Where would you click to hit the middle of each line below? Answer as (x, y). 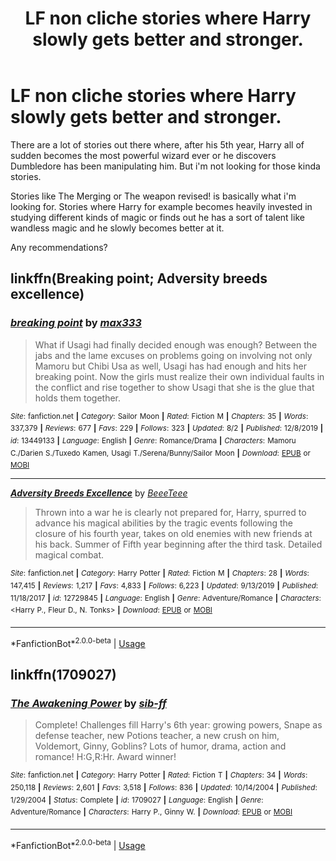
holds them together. (78, 398)
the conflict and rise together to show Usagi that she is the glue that (174, 387)
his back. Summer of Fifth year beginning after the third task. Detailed (178, 544)
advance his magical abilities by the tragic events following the (163, 523)
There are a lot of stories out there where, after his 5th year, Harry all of (157, 144)
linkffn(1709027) (63, 674)
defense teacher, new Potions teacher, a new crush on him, (157, 736)
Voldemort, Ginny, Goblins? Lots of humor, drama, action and (160, 746)
